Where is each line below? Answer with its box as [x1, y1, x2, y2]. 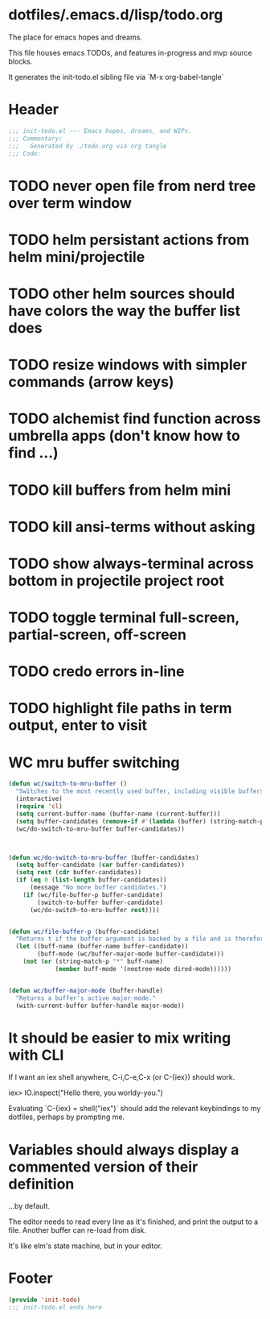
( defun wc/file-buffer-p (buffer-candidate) [8, 927, 160, 935]
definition [8, 1175, 75, 1193]
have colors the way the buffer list [8, 301, 241, 320]
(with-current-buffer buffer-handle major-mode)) [15, 1002, 185, 1010]
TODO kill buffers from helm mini [8, 481, 231, 499]
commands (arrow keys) [8, 373, 174, 392]
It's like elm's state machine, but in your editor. [8, 1241, 163, 1251]
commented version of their [8, 1158, 198, 1176]
